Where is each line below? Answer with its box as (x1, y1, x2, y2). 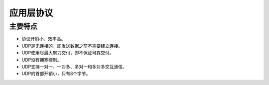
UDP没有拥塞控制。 (21, 57, 62, 63)
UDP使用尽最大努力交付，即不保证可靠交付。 (21, 50, 114, 56)
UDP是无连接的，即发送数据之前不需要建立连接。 (21, 43, 123, 49)
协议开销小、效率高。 (21, 36, 66, 42)
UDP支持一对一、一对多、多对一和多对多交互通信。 (21, 64, 127, 70)
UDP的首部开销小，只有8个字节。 (21, 71, 91, 77)
